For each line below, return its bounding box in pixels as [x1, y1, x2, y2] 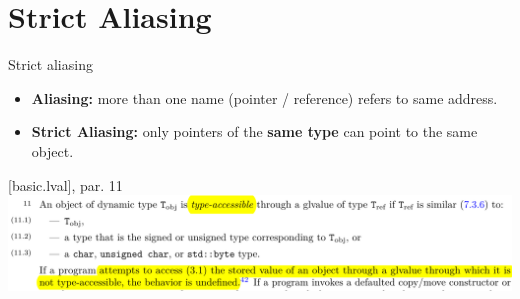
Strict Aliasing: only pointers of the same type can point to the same [31, 121, 478, 142]
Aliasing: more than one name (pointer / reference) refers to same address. [31, 87, 498, 108]
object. [31, 140, 74, 161]
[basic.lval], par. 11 [8, 174, 123, 195]
